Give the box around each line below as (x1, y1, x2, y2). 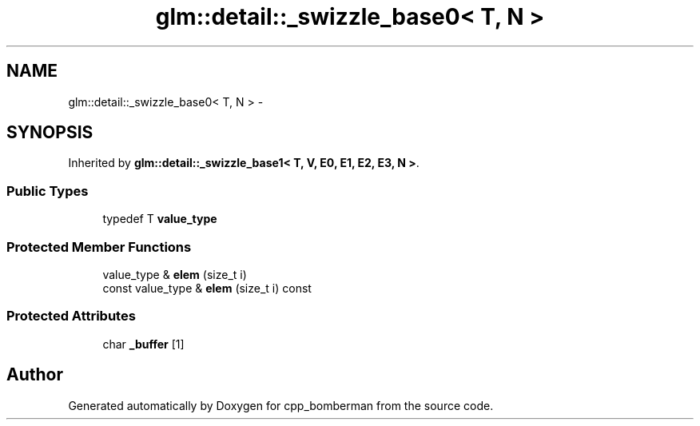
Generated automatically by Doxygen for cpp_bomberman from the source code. (68, 398, 494, 412)
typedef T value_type (102, 212, 217, 226)
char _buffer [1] (102, 336, 185, 351)
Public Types (6, 182, 89, 199)
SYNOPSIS (6, 122, 93, 143)
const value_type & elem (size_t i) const (102, 281, 312, 295)
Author (6, 364, 63, 385)
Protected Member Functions (6, 238, 192, 255)
